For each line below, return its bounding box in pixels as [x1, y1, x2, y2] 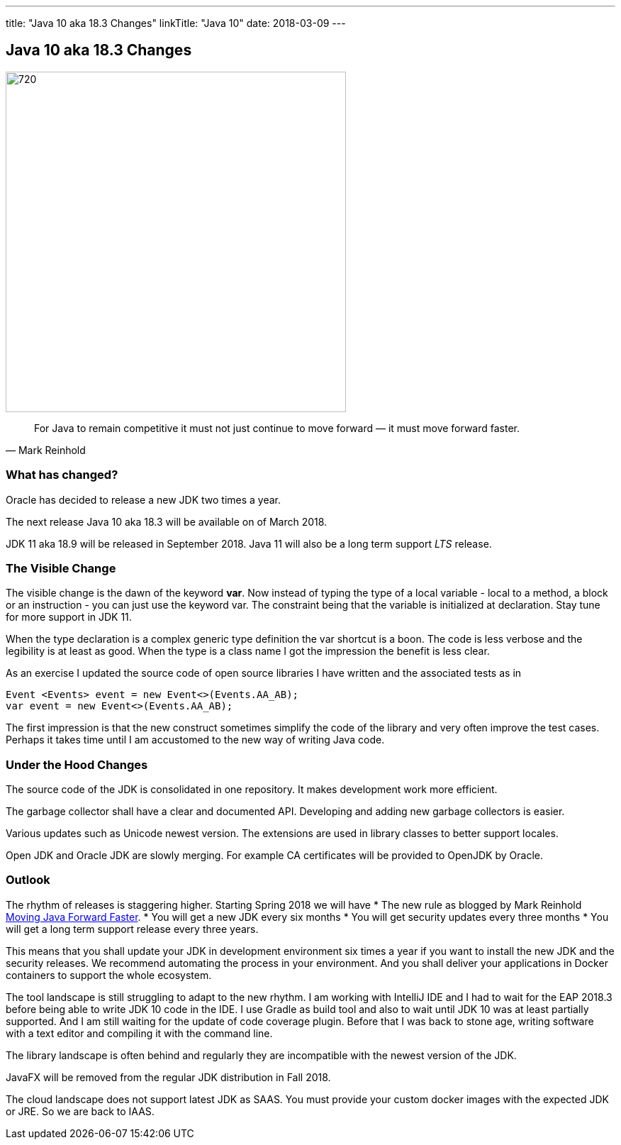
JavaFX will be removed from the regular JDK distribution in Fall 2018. [6, 1071, 331, 1083]
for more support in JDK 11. [6, 611, 132, 624]
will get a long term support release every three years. [6, 922, 259, 935]
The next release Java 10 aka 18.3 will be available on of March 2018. [6, 515, 328, 528]
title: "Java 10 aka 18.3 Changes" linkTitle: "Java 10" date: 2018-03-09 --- [6, 17, 346, 29]
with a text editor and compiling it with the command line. [6, 1027, 273, 1039]
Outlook [6, 873, 50, 887]
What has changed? [6, 468, 118, 482]
